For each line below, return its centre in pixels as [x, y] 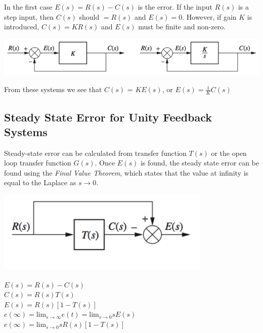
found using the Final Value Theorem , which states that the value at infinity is [126, 172]
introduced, [22, 27]
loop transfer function [38, 163]
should [89, 16]
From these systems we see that [53, 89]
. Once [105, 163]
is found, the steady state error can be [200, 163]
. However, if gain [209, 16]
